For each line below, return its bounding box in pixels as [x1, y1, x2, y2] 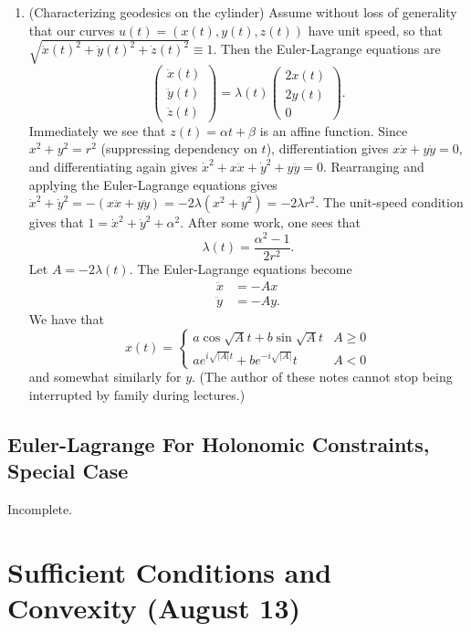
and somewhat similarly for [28, 367, 182, 386]
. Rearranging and [323, 157, 424, 176]
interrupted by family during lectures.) [28, 384, 246, 404]
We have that [28, 309, 104, 328]
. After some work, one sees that [180, 213, 361, 232]
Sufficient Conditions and [7, 553, 332, 590]
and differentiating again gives [28, 157, 198, 176]
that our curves [28, 20, 115, 39]
